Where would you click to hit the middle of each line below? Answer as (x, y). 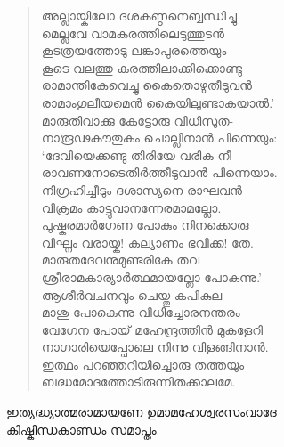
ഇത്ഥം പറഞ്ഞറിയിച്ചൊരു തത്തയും (143, 364)
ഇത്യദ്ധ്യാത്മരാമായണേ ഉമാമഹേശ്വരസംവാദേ (142, 412)
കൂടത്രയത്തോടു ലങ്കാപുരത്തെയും (134, 50)
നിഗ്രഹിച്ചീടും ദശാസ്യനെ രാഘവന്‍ (142, 189)
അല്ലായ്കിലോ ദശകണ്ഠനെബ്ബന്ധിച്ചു (139, 15)
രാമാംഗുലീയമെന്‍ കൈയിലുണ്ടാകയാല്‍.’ (158, 102)
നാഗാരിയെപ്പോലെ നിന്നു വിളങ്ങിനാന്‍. (155, 347)
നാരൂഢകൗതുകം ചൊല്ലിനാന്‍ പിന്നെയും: (159, 138)
